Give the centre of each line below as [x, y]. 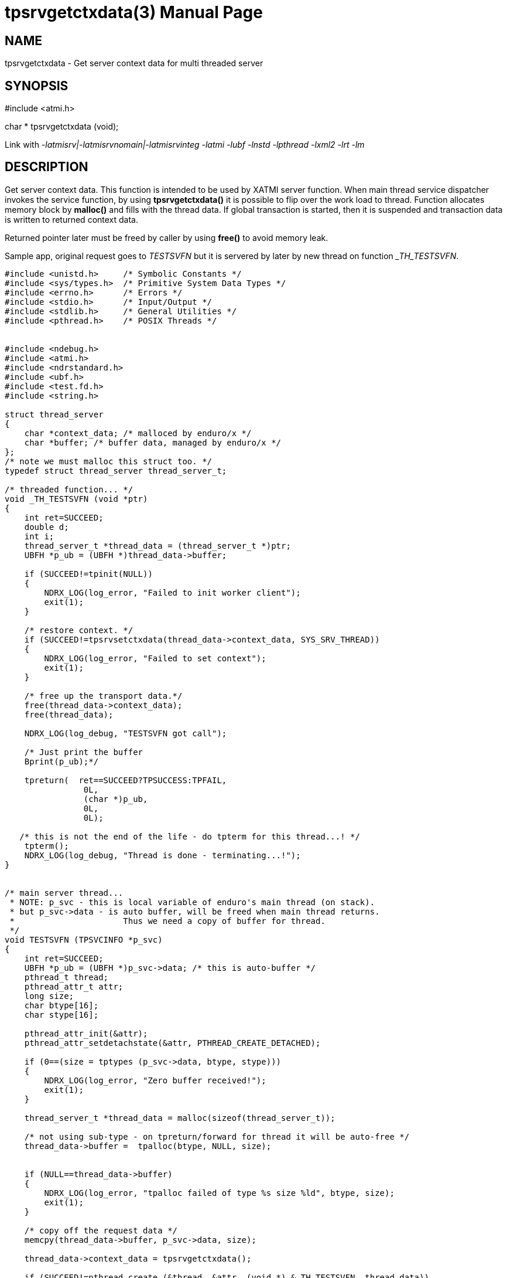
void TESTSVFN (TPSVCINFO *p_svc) [84, 939]
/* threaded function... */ [69, 489]
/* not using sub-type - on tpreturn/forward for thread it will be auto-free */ [217, 1136]
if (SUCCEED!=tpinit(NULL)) [88, 574]
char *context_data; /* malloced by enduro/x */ [138, 433]
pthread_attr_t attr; [74, 986]
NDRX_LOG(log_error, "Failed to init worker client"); [172, 592]
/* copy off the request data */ [101, 1230]
